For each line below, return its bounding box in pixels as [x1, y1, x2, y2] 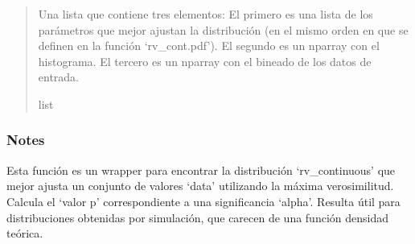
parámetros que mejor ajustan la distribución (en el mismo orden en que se [38, 21, 409, 38]
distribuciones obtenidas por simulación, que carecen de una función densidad [6, 209, 388, 225]
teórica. [6, 225, 43, 242]
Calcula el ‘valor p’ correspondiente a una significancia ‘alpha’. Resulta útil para [6, 192, 401, 209]
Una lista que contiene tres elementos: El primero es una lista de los [38, 6, 373, 22]
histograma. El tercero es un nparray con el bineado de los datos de [38, 52, 372, 69]
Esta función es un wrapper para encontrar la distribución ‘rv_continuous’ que [6, 161, 396, 178]
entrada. [38, 68, 80, 85]
